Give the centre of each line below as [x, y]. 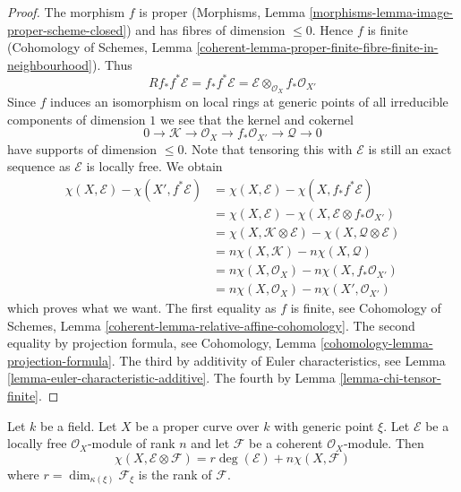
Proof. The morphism [66, 12]
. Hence [333, 29]
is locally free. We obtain [154, 166]
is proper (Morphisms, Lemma [222, 12]
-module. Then [384, 443]
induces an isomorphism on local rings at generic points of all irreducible [249, 102]
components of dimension [77, 119]
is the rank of [175, 474]
